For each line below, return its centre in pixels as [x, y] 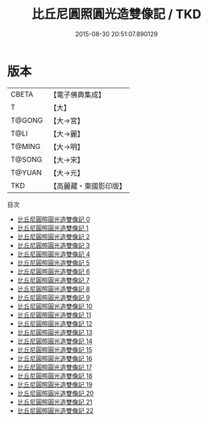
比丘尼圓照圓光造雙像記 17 [54, 367]
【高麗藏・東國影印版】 [88, 186]
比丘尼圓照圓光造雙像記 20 [55, 393]
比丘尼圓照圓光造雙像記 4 [53, 254]
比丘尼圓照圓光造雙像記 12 [54, 324]
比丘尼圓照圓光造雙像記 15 [54, 349]
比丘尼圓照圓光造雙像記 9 [53, 297]
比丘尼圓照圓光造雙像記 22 [55, 411]
